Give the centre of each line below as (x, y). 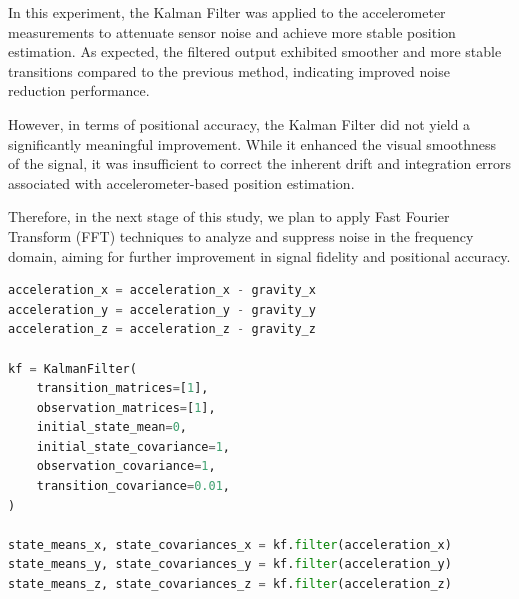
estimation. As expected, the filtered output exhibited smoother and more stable (255, 51)
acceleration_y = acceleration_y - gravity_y (162, 309)
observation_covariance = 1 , (126, 466)
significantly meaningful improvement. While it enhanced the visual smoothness (252, 143)
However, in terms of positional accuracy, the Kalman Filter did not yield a (239, 123)
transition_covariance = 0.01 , (133, 486)
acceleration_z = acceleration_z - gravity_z (162, 329)
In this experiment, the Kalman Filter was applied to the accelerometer (227, 12)
